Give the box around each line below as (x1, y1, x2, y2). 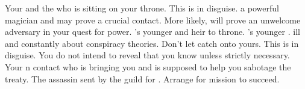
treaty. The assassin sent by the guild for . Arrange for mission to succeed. (5, 72, 280, 85)
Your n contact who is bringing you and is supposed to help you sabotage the (5, 60, 291, 73)
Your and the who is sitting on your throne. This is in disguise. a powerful (5, 2, 279, 14)
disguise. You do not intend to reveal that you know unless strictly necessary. (5, 49, 290, 61)
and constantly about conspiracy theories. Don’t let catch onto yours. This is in (5, 37, 299, 49)
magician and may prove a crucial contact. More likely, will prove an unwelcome (5, 13, 301, 26)
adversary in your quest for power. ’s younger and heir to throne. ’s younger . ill (5, 25, 300, 38)
